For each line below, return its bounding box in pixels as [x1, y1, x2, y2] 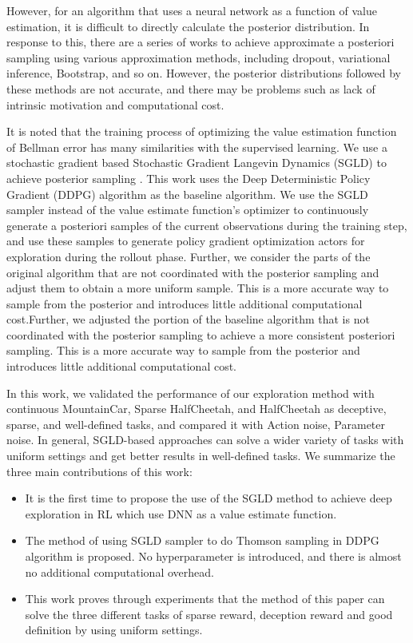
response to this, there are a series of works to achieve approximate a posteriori [6, 34, 395, 50]
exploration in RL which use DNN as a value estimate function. [25, 505, 337, 522]
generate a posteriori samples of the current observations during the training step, [6, 216, 407, 233]
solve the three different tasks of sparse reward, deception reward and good [25, 605, 393, 622]
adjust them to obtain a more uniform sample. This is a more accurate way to [6, 280, 389, 296]
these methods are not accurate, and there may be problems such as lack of [6, 80, 375, 97]
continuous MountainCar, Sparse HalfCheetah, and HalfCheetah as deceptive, [6, 400, 387, 417]
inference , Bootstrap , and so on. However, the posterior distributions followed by [6, 65, 401, 81]
